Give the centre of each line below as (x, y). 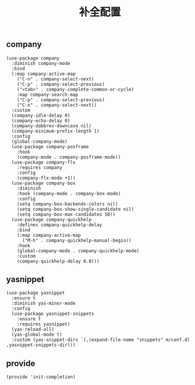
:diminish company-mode (41, 63)
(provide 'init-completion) (41, 377)
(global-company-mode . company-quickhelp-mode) (78, 251)
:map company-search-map (48, 95)
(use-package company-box (44, 183)
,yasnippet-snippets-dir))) (41, 345)
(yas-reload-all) (33, 330)
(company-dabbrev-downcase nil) (52, 126)
